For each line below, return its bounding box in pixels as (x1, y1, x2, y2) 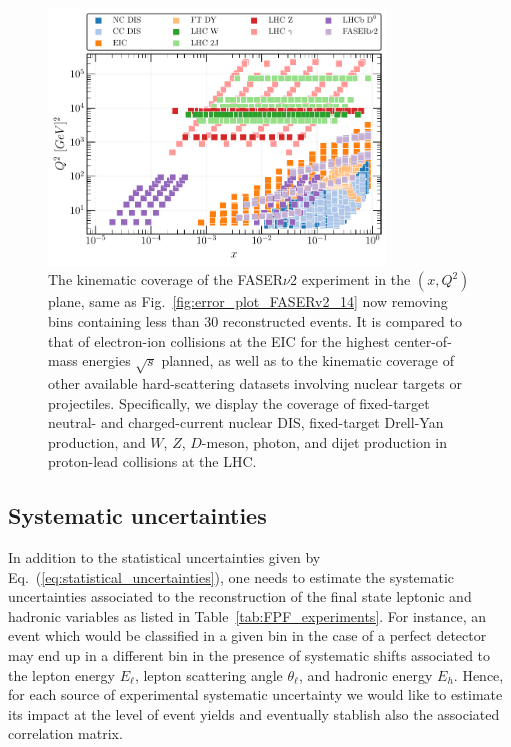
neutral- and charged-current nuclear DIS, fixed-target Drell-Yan (48, 412, 444, 433)
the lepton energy (8, 664, 115, 685)
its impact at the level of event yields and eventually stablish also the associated (8, 703, 500, 724)
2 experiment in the (290, 269, 411, 290)
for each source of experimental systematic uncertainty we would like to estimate (8, 684, 503, 705)
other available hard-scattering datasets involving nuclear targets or (48, 372, 462, 393)
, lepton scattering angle (134, 664, 283, 685)
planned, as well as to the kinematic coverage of (161, 350, 454, 371)
